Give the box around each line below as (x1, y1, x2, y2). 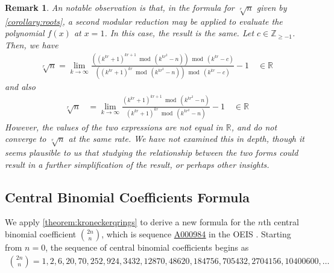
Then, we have (5, 38, 58, 51)
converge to (5, 132, 46, 145)
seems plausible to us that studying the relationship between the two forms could (5, 146, 298, 158)
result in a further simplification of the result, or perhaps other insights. (5, 158, 269, 170)
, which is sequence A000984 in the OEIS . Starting (101, 227, 291, 240)
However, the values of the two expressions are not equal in (5, 120, 223, 133)
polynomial (5, 27, 45, 39)
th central (263, 216, 299, 228)
